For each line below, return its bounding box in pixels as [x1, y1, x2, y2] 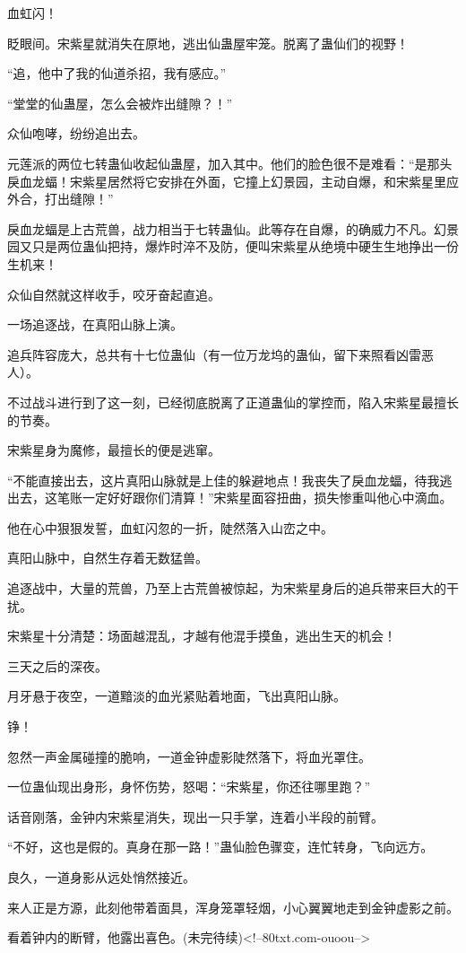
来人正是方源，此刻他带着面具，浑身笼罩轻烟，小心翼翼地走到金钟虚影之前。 [7, 897, 459, 916]
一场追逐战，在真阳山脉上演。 [7, 315, 183, 334]
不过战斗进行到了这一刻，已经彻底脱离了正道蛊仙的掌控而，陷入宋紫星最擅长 [7, 392, 459, 411]
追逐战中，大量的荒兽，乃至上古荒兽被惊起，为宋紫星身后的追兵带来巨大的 [7, 579, 446, 598]
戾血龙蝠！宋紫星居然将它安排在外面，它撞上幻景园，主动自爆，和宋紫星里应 [7, 171, 459, 190]
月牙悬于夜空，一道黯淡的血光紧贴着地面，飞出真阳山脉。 [7, 686, 346, 705]
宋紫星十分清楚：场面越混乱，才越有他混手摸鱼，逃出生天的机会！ [7, 626, 396, 645]
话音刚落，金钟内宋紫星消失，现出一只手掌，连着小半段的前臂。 [7, 807, 384, 826]
